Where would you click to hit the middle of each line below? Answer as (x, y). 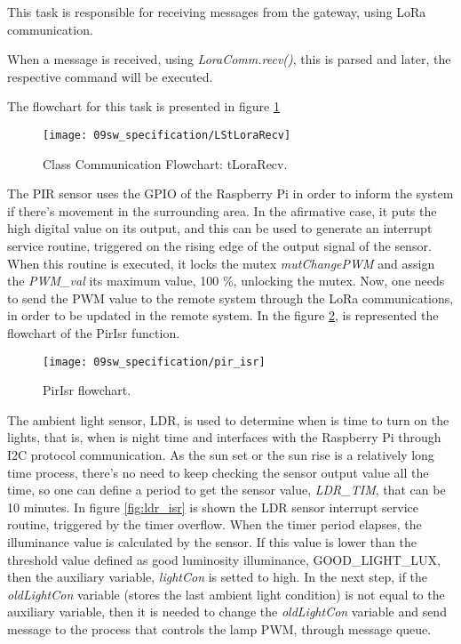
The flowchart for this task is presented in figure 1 (143, 106)
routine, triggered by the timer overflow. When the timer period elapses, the (215, 524)
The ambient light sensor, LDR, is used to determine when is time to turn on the (228, 419)
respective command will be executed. (110, 76)
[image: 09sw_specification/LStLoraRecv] (167, 135)
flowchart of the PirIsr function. (94, 332)
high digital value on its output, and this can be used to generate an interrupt (220, 228)
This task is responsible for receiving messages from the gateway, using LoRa (217, 12)
